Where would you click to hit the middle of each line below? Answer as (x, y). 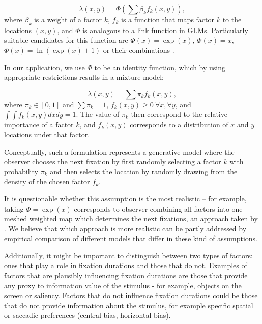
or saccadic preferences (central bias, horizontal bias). (88, 315)
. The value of (98, 114)
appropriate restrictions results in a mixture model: (84, 77)
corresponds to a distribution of (179, 124)
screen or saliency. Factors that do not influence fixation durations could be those (131, 295)
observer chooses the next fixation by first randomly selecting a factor (113, 161)
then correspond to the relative (179, 114)
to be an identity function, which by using (160, 67)
